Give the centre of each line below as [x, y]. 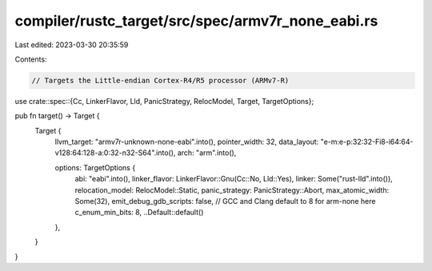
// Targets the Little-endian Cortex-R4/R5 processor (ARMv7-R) [160, 80]
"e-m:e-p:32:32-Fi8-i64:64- [367, 142]
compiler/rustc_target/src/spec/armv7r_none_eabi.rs [196, 21]
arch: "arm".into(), [207, 153]
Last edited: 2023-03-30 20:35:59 [72, 45]
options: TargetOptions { [95, 167]
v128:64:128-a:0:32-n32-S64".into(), [115, 153]
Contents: [31, 59]
